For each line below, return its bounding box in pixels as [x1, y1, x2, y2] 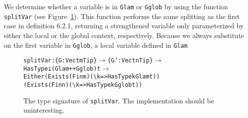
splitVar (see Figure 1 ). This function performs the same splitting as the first [4, 11, 240, 21]
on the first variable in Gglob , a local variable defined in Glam [4, 39, 188, 50]
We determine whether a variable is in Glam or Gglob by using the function [4, 1, 228, 11]
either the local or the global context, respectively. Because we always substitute [4, 30, 244, 40]
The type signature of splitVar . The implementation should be [23, 95, 214, 105]
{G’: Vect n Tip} [107, 57, 153, 64]
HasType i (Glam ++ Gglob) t [23, 65, 101, 72]
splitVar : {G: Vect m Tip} [23, 57, 97, 64]
